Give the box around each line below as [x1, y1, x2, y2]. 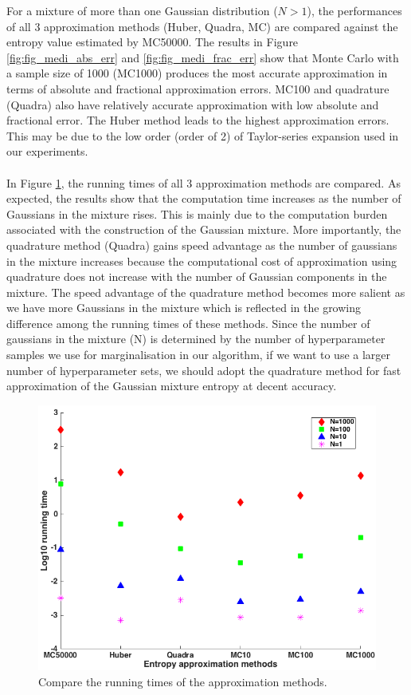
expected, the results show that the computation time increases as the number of [6, 190, 401, 207]
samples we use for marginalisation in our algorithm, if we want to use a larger [6, 346, 391, 363]
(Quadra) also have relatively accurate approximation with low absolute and [6, 96, 379, 113]
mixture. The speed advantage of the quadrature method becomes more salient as [6, 283, 405, 300]
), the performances [307, 2, 402, 18]
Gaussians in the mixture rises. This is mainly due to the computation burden [6, 205, 388, 222]
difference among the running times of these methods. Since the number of [6, 314, 370, 331]
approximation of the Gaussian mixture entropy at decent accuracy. [6, 377, 337, 394]
